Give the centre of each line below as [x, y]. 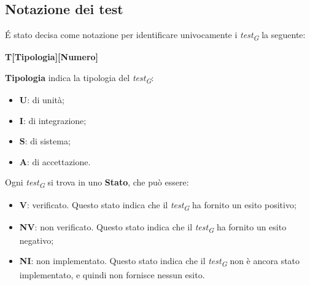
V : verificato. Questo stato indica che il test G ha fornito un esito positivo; [158, 205]
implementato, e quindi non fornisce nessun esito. [112, 274]
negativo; [37, 240]
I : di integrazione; [53, 120]
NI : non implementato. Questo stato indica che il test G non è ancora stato [160, 262]
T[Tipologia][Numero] [52, 57]
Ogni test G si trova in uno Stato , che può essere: [97, 183]
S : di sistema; [45, 141]
